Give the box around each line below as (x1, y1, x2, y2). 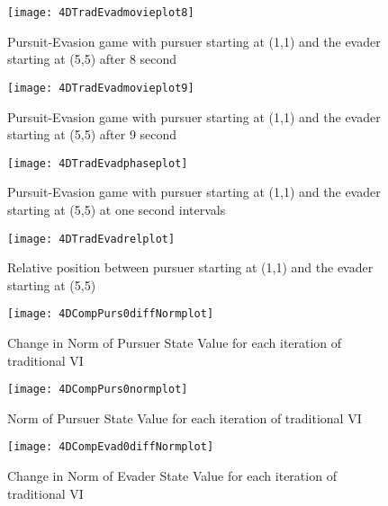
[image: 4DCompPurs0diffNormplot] (7, 307, 214, 321)
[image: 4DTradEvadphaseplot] (7, 156, 188, 170)
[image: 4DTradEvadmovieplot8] (7, 6, 194, 19)
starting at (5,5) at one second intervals (7, 200, 226, 218)
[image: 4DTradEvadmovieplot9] (7, 81, 194, 94)
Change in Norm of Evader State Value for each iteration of (7, 466, 337, 485)
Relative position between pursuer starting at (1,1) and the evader (7, 258, 374, 277)
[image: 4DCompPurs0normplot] (7, 383, 188, 396)
